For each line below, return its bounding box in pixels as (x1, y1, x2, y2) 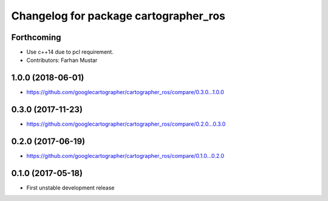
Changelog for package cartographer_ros (11, 9, 226, 22)
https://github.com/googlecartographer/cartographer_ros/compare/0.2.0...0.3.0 (26, 120, 226, 128)
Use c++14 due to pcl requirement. (26, 49, 114, 56)
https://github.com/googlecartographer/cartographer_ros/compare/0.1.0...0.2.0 (26, 152, 225, 160)
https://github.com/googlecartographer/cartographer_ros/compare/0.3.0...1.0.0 (26, 89, 224, 96)
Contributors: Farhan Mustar (26, 56, 98, 64)
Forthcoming (11, 32, 61, 43)
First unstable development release (26, 184, 115, 191)
